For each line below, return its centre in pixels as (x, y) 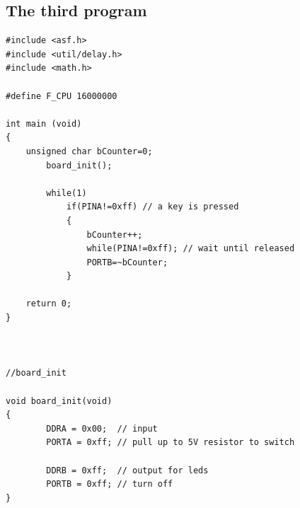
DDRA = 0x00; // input (102, 428)
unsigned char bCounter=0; (89, 151)
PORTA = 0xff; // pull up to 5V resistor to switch (171, 443)
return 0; (49, 304)
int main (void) (44, 123)
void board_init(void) (59, 401)
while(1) (67, 193)
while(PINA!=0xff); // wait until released (191, 249)
